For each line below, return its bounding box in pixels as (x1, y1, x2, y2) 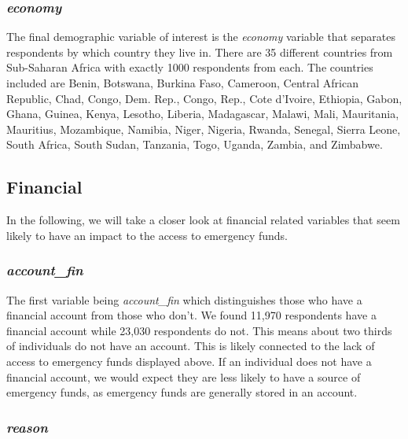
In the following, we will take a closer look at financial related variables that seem (6, 212, 400, 228)
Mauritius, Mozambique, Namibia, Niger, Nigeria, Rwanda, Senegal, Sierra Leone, (6, 120, 401, 137)
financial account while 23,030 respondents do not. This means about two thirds (6, 322, 392, 338)
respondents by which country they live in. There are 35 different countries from (6, 43, 393, 60)
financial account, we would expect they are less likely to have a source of (6, 368, 361, 385)
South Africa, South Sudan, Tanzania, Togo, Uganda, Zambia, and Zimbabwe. (6, 136, 383, 153)
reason (6, 417, 48, 437)
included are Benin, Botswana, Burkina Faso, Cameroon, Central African (6, 75, 358, 90)
